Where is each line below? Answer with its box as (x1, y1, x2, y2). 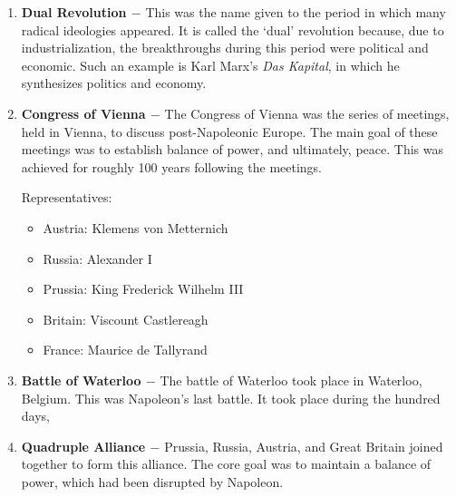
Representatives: (21, 188, 112, 207)
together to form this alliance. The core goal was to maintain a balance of (21, 454, 432, 473)
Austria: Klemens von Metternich (43, 218, 228, 237)
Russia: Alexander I (43, 248, 152, 268)
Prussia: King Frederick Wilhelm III (43, 279, 244, 298)
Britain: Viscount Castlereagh (43, 309, 209, 328)
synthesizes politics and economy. (21, 73, 207, 93)
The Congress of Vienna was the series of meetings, (164, 103, 450, 122)
